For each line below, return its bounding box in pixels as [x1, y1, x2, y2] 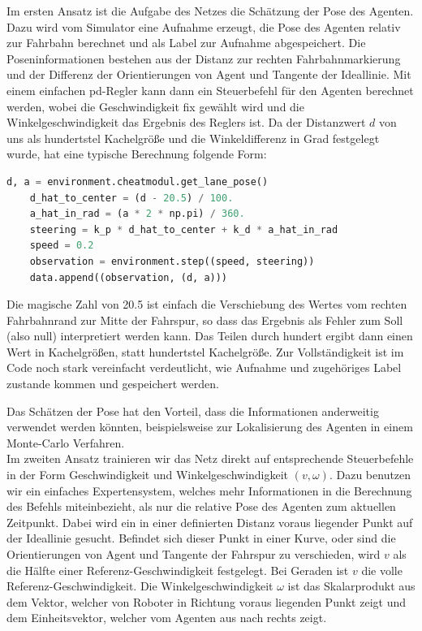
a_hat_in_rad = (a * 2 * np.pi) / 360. [29, 208, 245, 220]
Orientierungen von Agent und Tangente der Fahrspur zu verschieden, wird [6, 546, 381, 562]
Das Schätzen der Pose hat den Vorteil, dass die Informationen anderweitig [6, 402, 379, 419]
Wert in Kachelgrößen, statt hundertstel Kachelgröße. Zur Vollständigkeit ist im [6, 343, 404, 360]
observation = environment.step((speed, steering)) [29, 255, 315, 267]
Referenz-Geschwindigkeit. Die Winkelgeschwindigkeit [6, 577, 273, 594]
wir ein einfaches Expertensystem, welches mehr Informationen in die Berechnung [6, 482, 412, 499]
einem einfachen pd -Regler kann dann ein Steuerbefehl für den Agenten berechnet [6, 81, 414, 98]
